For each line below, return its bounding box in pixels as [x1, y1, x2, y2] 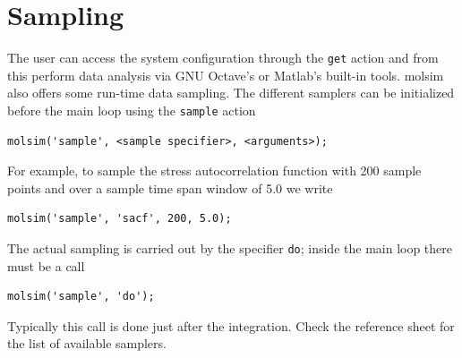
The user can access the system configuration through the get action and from [7, 48, 439, 67]
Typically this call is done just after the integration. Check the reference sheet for [7, 316, 455, 335]
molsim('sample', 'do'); [7, 290, 155, 303]
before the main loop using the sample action [7, 100, 256, 119]
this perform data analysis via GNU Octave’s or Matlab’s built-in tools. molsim [7, 65, 444, 84]
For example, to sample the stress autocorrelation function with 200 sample [7, 161, 422, 180]
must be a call [7, 256, 85, 275]
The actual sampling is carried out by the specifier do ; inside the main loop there [7, 239, 453, 257]
